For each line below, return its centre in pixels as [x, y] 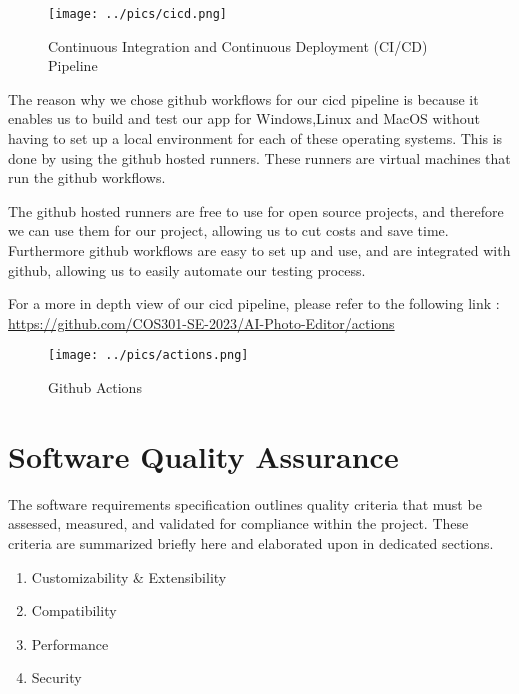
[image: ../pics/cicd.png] [137, 14]
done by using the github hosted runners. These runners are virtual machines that [259, 157]
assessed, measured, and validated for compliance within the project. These [238, 523]
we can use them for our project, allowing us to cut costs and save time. [228, 230]
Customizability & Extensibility [129, 576]
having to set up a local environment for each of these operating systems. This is [255, 138]
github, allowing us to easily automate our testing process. [187, 269]
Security [56, 677]
